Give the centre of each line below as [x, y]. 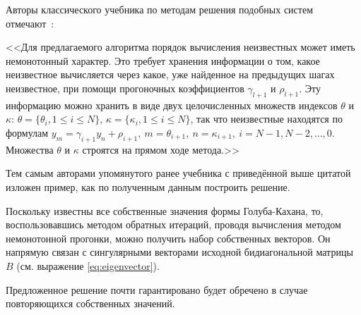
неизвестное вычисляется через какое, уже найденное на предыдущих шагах [170, 74]
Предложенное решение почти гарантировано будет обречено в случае [157, 289]
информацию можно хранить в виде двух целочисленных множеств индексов [172, 105]
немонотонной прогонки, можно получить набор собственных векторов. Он [168, 238]
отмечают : [30, 23]
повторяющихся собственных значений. [90, 303]
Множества [30, 149]
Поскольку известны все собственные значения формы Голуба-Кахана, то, [165, 210]
